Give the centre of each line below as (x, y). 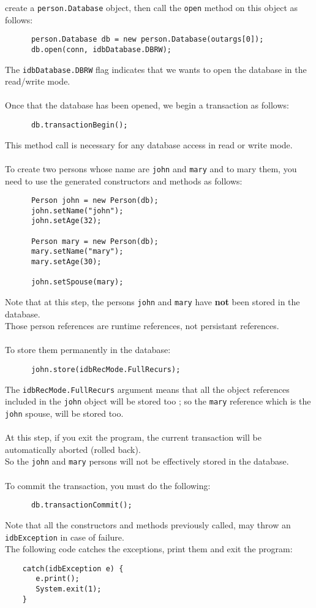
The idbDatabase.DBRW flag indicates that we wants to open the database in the (156, 69)
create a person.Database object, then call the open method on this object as (152, 7)
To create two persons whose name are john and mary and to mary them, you (151, 168)
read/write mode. (38, 81)
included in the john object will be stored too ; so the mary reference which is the (158, 401)
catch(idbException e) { (73, 568)
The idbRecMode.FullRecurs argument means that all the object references (147, 389)
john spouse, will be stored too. (64, 413)
